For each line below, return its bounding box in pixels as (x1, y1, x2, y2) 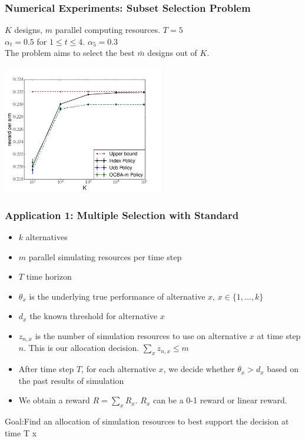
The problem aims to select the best (5, 47, 135, 59)
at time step (257, 329, 301, 341)
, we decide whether (163, 363, 235, 375)
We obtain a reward (18, 394, 90, 406)
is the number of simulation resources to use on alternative (35, 329, 247, 341)
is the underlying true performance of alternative (29, 290, 205, 302)
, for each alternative (81, 363, 156, 375)
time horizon (26, 270, 72, 283)
